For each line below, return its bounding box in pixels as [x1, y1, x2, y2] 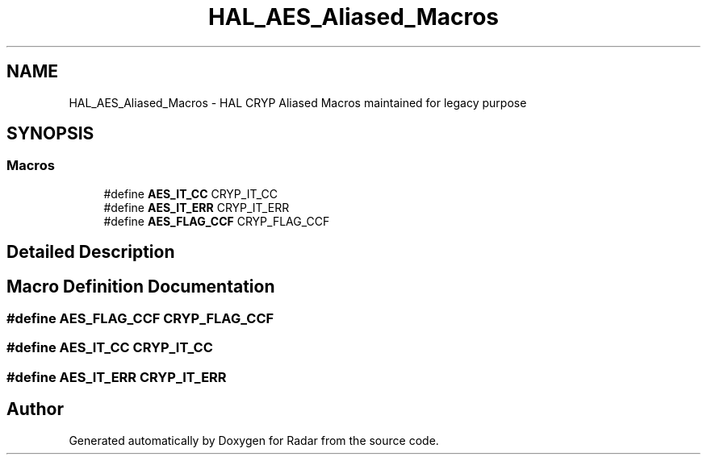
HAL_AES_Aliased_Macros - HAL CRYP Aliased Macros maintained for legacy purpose [69, 95, 527, 110]
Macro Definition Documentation [6, 276, 275, 297]
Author [6, 399, 64, 420]
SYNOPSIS [6, 123, 94, 144]
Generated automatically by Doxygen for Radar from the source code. [69, 433, 439, 447]
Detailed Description [6, 242, 175, 263]
